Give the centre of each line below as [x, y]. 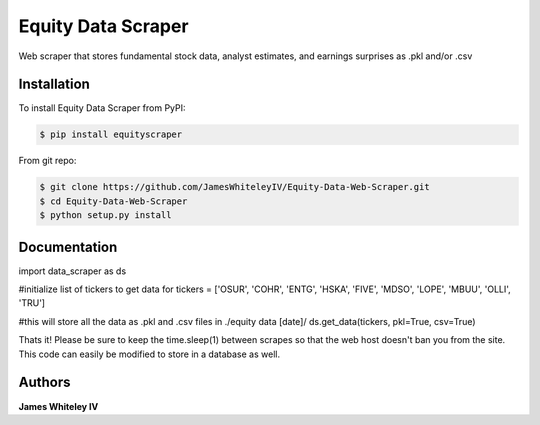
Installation [54, 84]
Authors [44, 382]
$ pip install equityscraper [111, 134]
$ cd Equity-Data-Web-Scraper [113, 201]
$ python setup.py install [105, 215]
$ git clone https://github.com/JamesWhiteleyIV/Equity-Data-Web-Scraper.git [234, 187]
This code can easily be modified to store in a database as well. [149, 354]
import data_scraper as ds [72, 271]
